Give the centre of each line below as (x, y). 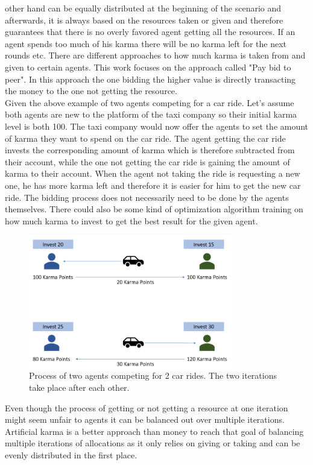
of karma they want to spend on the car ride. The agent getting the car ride (145, 138)
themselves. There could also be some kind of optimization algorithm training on (154, 209)
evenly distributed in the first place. (71, 454)
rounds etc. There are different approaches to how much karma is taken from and (155, 55)
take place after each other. (79, 387)
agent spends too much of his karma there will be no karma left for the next (146, 43)
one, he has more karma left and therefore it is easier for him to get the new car (153, 185)
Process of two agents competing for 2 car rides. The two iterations (153, 375)
